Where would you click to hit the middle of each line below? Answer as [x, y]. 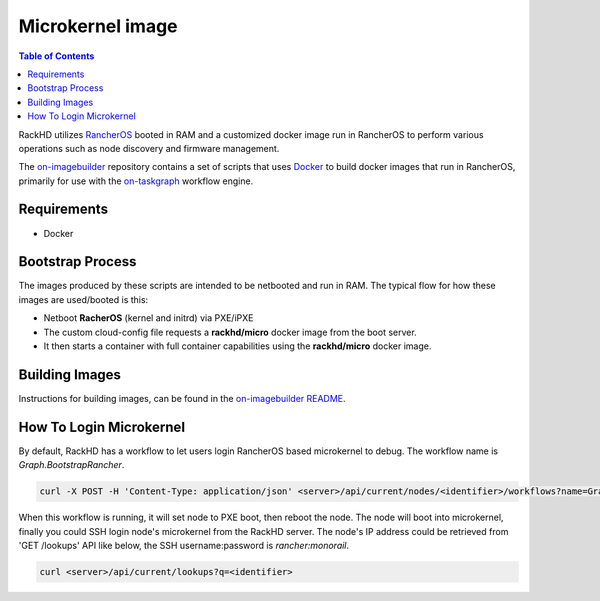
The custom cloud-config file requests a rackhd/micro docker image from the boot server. [230, 332]
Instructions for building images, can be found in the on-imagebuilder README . [182, 398]
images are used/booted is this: [83, 299]
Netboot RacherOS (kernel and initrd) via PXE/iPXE [148, 318]
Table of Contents [56, 56]
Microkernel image [98, 26]
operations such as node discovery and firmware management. [149, 148]
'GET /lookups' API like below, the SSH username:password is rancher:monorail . [184, 545]
